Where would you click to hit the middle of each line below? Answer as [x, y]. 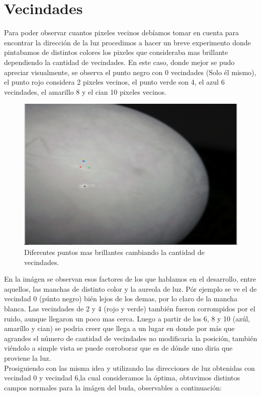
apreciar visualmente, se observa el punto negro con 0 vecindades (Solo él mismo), [130, 72]
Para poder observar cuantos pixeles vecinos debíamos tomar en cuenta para [122, 32]
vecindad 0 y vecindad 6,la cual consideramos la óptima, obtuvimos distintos [122, 378]
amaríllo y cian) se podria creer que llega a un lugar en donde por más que [119, 328]
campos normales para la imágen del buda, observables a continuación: [113, 387]
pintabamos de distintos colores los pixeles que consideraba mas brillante [116, 52]
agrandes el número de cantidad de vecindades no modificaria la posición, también [131, 338]
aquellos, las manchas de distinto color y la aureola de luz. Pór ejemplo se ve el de [130, 288]
